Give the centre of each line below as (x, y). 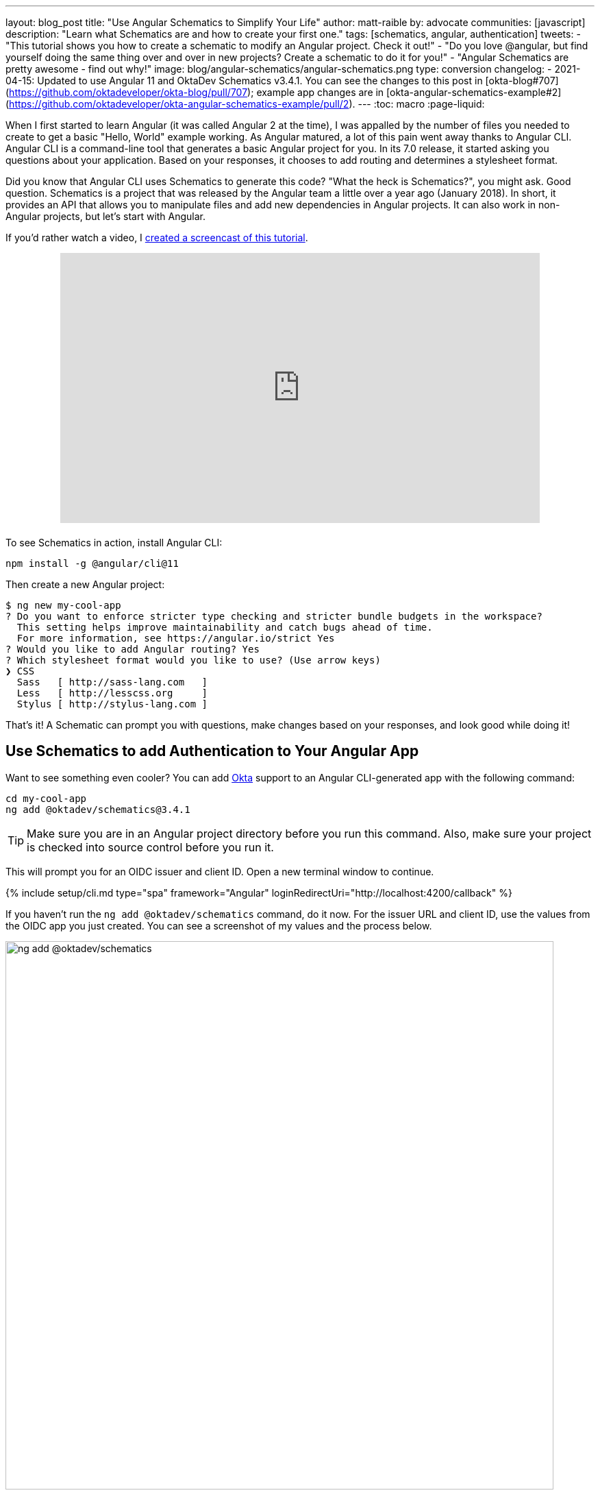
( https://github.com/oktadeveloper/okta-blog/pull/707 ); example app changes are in (195, 92)
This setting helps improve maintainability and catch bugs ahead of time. (225, 627)
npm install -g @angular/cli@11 (92, 563)
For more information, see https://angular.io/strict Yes (176, 638)
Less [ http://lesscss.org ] (112, 693)
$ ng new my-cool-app (63, 605)
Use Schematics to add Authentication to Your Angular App (212, 751)
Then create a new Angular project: (85, 584)
